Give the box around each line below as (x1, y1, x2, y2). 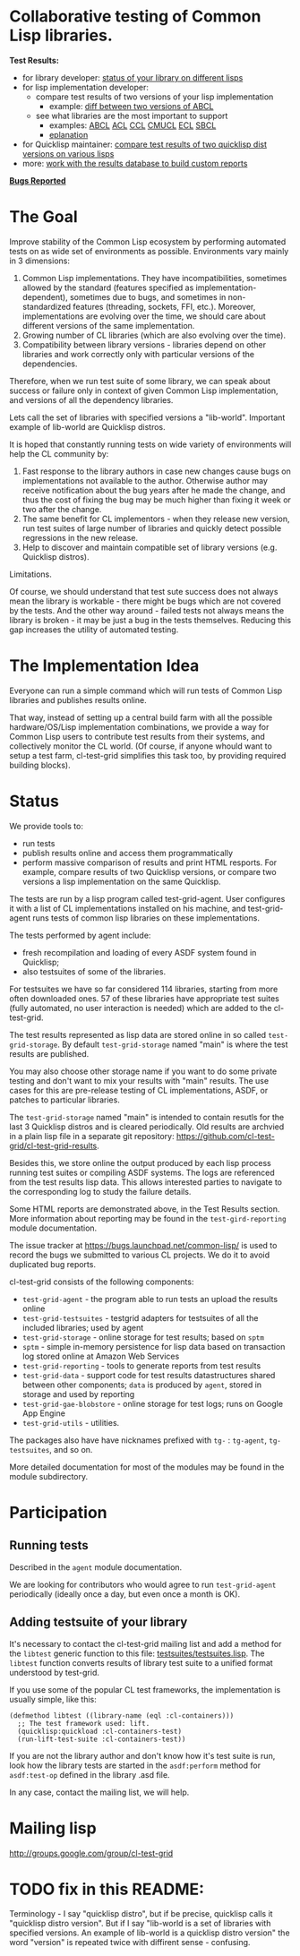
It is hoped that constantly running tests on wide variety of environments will (9, 439, 292, 450)
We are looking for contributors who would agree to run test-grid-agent (9, 1579, 277, 1590)
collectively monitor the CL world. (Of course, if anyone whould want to (9, 741, 273, 751)
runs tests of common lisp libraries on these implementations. (32, 912, 260, 923)
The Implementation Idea (9, 656, 200, 676)
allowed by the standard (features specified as (21, 282, 194, 293)
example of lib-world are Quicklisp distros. (9, 421, 166, 432)
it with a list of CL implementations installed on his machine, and (9, 903, 246, 914)
